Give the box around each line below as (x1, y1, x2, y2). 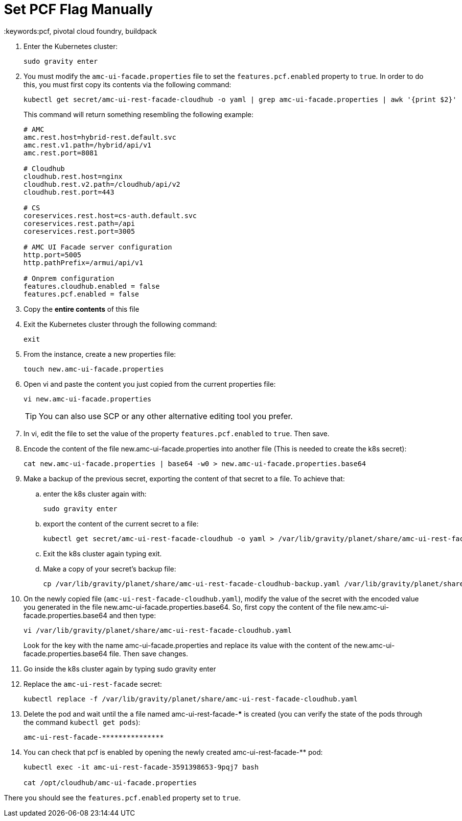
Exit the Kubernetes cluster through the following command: (23, 320, 217, 328)
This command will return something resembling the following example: (23, 110, 254, 119)
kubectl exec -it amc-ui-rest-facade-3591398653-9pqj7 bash (23, 763, 259, 771)
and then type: (109, 611, 156, 620)
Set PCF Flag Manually (4, 1, 153, 18)
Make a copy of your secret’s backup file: (43, 564, 176, 573)
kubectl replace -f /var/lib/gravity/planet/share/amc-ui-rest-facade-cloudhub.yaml (23, 695, 358, 703)
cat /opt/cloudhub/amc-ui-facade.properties (23, 778, 197, 787)
